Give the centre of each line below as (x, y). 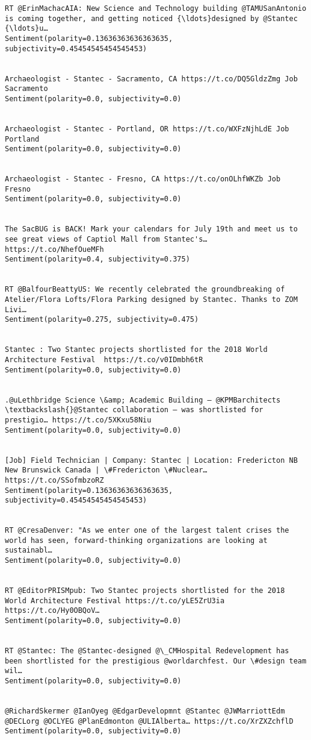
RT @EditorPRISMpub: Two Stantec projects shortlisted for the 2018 (145, 591)
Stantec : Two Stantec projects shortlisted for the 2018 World (136, 350)
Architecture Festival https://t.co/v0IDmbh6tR (104, 359)
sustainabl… (29, 550)
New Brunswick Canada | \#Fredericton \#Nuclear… (106, 470)
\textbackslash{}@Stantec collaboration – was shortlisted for (134, 410)
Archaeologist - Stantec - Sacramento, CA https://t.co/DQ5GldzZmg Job (151, 79)
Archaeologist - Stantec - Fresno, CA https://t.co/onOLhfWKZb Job (143, 179)
